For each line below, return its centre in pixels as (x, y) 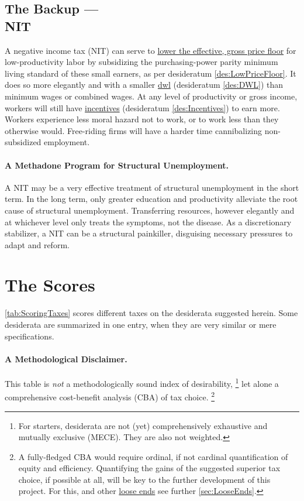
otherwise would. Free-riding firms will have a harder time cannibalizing (134, 130)
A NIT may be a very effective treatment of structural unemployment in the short (152, 187)
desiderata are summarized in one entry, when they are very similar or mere (141, 325)
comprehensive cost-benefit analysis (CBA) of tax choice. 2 (110, 396)
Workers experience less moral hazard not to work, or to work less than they (142, 119)
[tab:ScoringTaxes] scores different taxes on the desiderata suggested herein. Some (151, 313)
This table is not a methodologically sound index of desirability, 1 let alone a (142, 382)
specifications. (30, 336)
